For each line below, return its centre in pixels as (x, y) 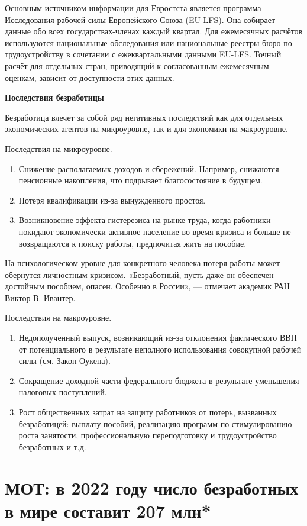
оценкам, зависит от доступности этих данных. (90, 77)
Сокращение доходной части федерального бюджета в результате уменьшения (159, 380)
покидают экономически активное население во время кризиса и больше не (155, 231)
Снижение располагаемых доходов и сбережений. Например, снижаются (149, 168)
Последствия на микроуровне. (59, 148)
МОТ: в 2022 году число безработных (152, 487)
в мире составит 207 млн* (108, 510)
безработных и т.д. (52, 446)
